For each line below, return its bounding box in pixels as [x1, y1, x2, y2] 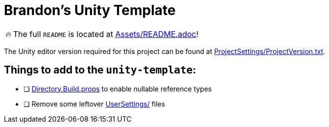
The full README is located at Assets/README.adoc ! [13, 29, 199, 39]
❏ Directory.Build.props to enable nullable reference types [23, 84, 212, 93]
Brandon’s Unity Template [4, 2, 176, 18]
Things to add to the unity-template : [4, 64, 196, 76]
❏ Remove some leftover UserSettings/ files [23, 99, 165, 108]
